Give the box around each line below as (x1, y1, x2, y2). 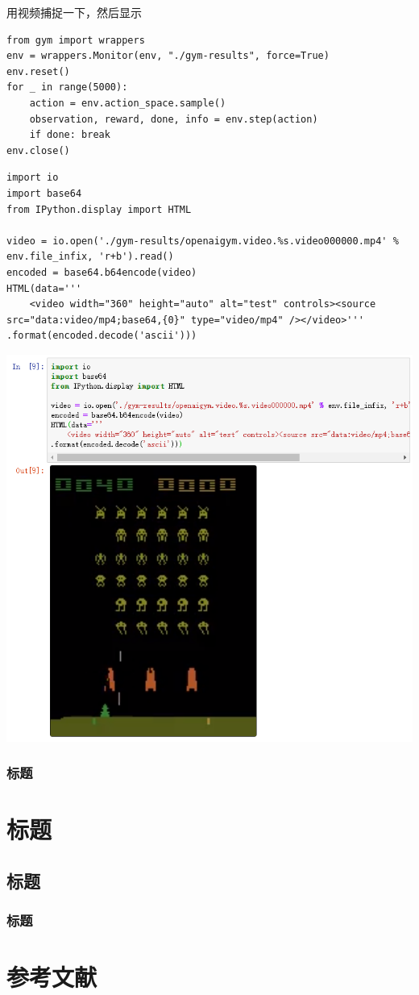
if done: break (29, 129, 110, 141)
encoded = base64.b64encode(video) (6, 266, 197, 278)
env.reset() (6, 65, 70, 77)
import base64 (6, 187, 82, 199)
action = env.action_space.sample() (29, 97, 226, 109)
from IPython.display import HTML (6, 203, 192, 215)
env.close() (6, 144, 70, 156)
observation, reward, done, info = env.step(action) (29, 113, 318, 125)
